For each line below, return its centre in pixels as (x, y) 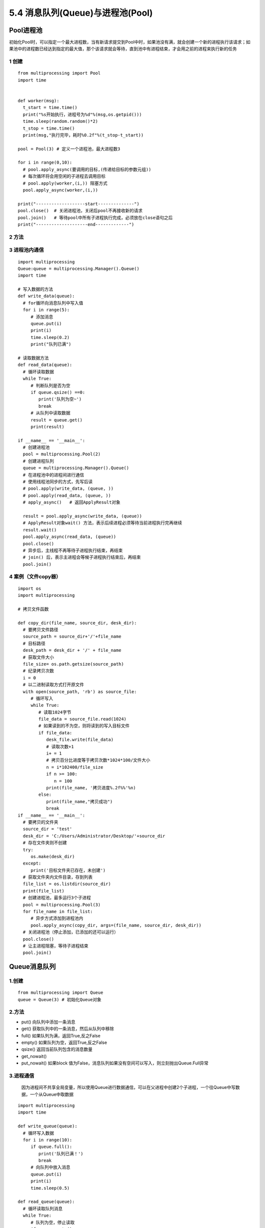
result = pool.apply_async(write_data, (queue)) (82, 516)
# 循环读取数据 (38, 372)
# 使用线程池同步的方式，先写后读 (58, 482)
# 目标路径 (34, 643)
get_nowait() (34, 1056)
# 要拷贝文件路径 (40, 629)
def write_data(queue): (46, 296)
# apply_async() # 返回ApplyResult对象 (72, 502)
